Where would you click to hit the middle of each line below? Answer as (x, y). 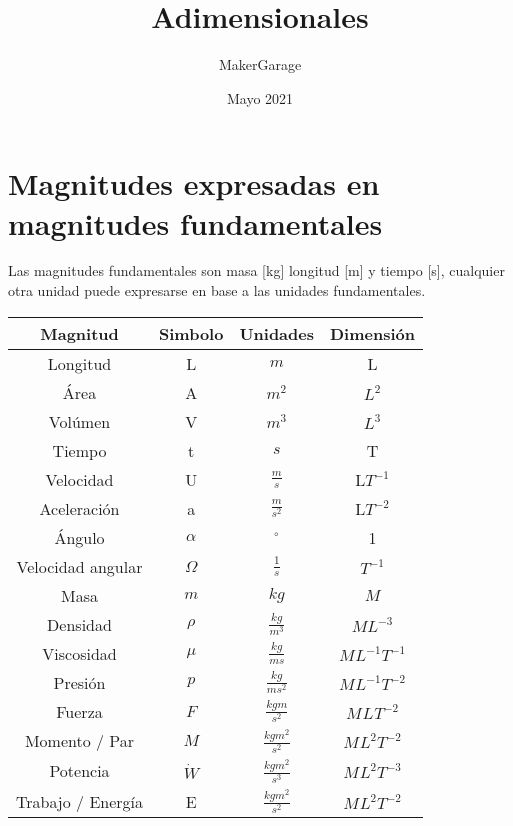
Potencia (79, 771)
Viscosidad (79, 653)
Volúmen (79, 421)
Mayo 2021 (260, 97)
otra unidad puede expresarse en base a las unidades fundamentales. (217, 290)
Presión (79, 682)
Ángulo (79, 537)
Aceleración (79, 508)
